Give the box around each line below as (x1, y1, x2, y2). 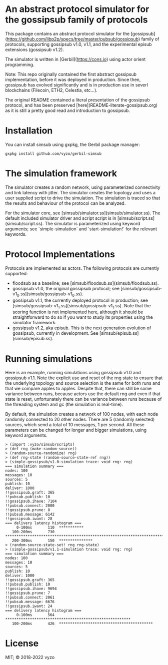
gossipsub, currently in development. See (12, 330, 98, 336)
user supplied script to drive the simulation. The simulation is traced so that (5, 195, 160, 201)
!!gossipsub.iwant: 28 (5, 516, 52, 522)
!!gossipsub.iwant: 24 (5, 604, 52, 609)
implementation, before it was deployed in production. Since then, (5, 76, 141, 82)
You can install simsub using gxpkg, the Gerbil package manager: (5, 141, 140, 147)
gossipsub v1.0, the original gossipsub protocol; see (12, 285, 120, 291)
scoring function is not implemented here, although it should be (12, 309, 143, 315)
